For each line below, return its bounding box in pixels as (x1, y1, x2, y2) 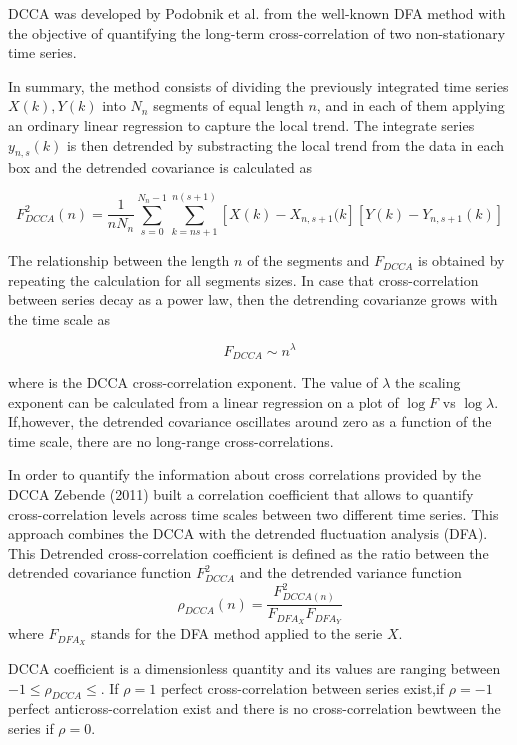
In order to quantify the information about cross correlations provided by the (8, 464, 482, 485)
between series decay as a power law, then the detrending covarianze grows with (8, 289, 498, 310)
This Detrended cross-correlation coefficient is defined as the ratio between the (8, 542, 489, 563)
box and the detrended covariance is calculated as (8, 157, 312, 178)
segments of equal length (153, 95, 304, 116)
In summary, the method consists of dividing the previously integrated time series (8, 75, 509, 96)
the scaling (395, 371, 461, 392)
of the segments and (247, 250, 370, 271)
